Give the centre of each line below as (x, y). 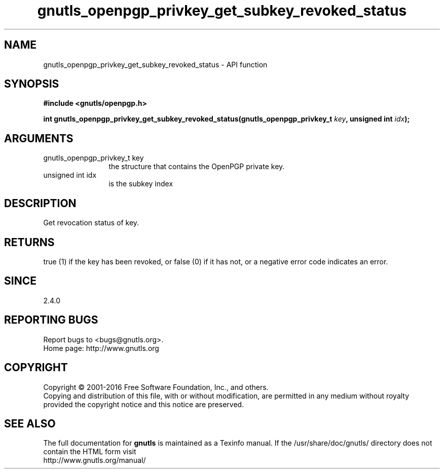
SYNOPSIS (32, 84)
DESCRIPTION (40, 203)
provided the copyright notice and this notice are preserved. (144, 404)
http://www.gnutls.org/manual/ (95, 460)
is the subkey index (141, 184)
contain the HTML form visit (90, 452)
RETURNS (29, 242)
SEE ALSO (30, 423)
